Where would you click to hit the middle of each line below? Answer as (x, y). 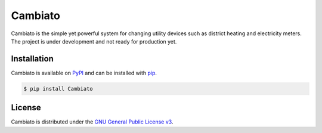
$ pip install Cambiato (58, 89)
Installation (32, 59)
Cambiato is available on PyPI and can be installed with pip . (84, 73)
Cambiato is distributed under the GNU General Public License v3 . (92, 122)
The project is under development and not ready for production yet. (94, 41)
